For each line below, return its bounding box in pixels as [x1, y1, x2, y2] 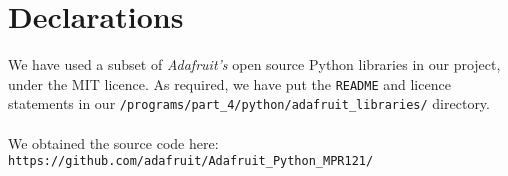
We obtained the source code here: [8, 132, 219, 153]
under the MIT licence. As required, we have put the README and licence [8, 73, 451, 94]
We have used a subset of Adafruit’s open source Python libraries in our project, [8, 54, 501, 75]
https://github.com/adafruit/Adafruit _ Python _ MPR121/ [8, 154, 374, 169]
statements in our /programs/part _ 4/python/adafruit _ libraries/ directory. [8, 93, 490, 114]
